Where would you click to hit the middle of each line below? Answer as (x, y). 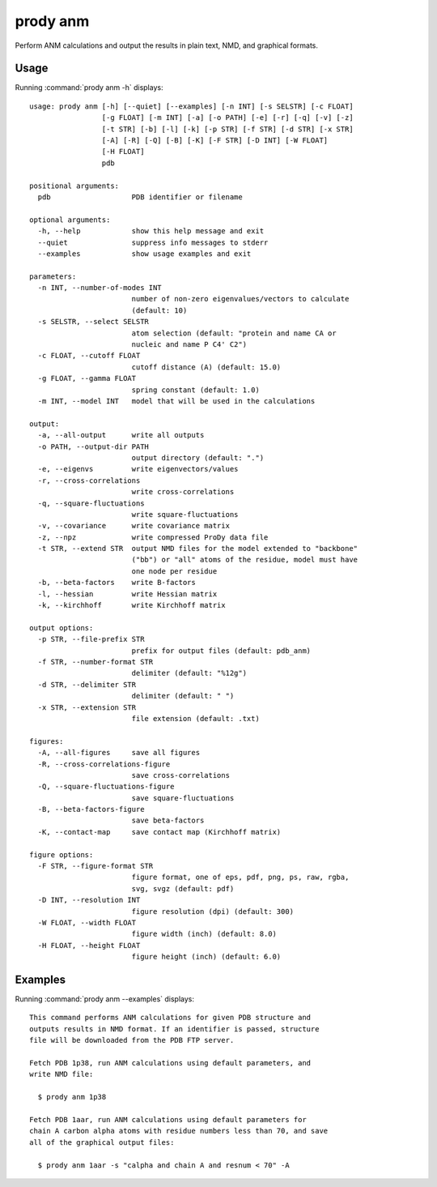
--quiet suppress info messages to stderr (153, 242)
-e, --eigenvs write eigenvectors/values (138, 469)
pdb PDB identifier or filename (140, 197)
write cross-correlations (183, 492)
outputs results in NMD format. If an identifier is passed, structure (174, 1029)
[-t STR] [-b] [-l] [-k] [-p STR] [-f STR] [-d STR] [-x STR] (227, 129)
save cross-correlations (181, 775)
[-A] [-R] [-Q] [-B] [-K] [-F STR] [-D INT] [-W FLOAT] (215, 141)
